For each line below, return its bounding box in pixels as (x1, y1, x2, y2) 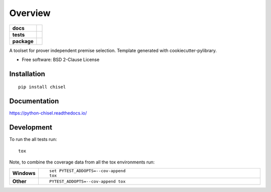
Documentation (9, 97, 59, 105)
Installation (9, 69, 45, 78)
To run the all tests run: (9, 136, 57, 142)
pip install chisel (18, 84, 66, 90)
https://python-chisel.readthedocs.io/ (9, 110, 87, 116)
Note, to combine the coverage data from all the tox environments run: (9, 159, 155, 165)
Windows (12, 170, 36, 177)
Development (9, 123, 53, 132)
